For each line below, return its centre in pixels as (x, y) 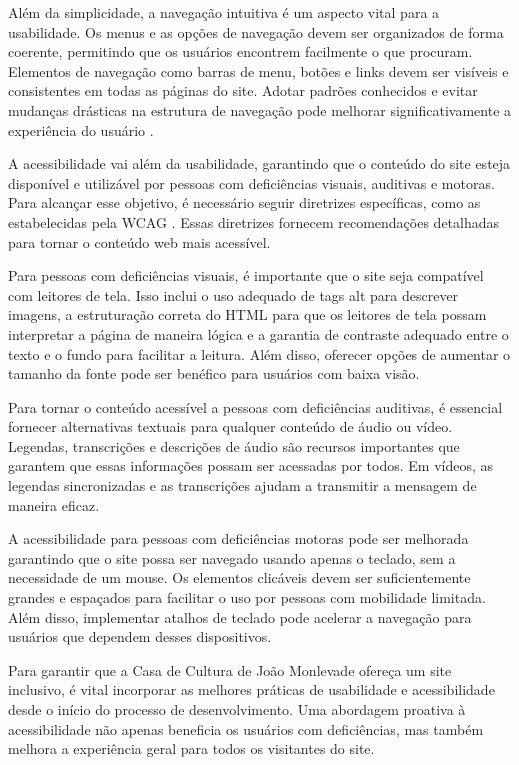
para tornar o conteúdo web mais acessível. (139, 241)
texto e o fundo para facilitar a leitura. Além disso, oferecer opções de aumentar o (259, 353)
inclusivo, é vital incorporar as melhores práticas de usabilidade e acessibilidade (251, 689)
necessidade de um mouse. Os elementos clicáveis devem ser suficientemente (239, 577)
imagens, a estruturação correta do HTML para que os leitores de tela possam (247, 314)
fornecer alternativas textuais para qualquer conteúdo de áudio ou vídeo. (230, 426)
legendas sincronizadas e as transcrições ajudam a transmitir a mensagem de (242, 485)
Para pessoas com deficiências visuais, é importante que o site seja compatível (246, 275)
